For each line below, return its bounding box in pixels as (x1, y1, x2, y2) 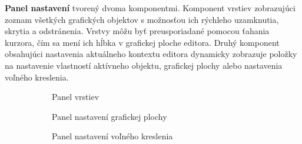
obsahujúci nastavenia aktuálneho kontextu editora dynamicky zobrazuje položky (5, 48, 297, 60)
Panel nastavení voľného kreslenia (52, 130, 173, 142)
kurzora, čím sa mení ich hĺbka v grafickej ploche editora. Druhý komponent (5, 36, 280, 48)
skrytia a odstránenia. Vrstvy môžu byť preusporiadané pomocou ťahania (5, 25, 270, 37)
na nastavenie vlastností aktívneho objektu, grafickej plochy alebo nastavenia (5, 59, 283, 71)
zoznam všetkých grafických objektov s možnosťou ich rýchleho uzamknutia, (5, 13, 279, 25)
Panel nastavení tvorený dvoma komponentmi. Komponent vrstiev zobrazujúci (5, 2, 296, 14)
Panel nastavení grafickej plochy (52, 110, 167, 122)
